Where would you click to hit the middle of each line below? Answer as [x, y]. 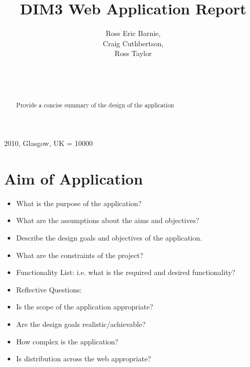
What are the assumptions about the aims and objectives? [108, 220]
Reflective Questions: [49, 289]
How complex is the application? [67, 341]
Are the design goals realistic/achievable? [81, 324]
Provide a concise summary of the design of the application [95, 105]
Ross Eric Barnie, [133, 33]
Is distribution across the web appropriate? [84, 359]
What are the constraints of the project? [80, 255]
